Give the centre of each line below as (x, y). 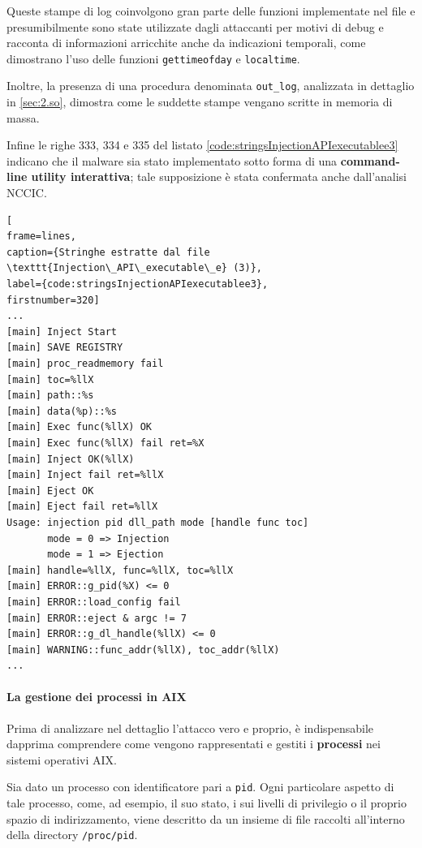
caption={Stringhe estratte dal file (108, 252)
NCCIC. (27, 193)
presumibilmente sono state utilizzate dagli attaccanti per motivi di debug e (195, 26)
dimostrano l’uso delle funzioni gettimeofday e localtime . (153, 58)
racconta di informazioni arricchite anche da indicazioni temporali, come (186, 43)
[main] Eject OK (50, 491)
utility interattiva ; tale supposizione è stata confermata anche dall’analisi (219, 176)
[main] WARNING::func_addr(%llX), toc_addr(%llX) (143, 650)
